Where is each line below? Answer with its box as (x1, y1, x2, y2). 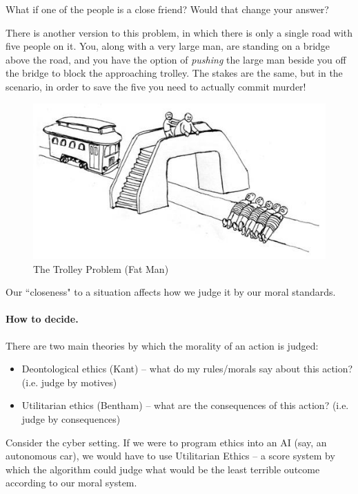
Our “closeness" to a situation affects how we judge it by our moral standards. (6, 285, 336, 299)
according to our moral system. (6, 475, 137, 490)
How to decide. (6, 312, 79, 326)
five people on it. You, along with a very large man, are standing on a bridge (6, 39, 330, 53)
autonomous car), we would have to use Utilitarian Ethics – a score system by (6, 448, 335, 463)
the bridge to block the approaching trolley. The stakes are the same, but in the (6, 66, 343, 80)
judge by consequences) (21, 411, 121, 426)
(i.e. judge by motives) (21, 374, 117, 389)
